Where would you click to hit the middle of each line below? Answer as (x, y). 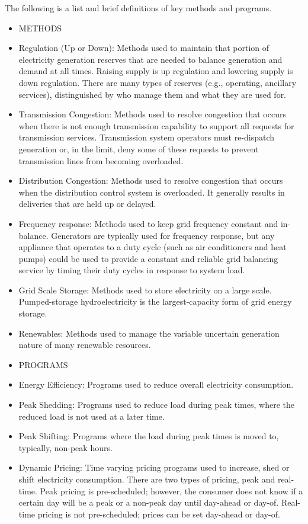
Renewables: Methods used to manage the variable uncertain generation (149, 333)
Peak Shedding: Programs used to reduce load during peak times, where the (156, 405)
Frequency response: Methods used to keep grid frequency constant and (148, 223)
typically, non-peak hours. (65, 447)
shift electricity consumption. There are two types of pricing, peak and (147, 479)
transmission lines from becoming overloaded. (101, 160)
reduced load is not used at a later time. (92, 416)
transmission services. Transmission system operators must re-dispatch (147, 137)
